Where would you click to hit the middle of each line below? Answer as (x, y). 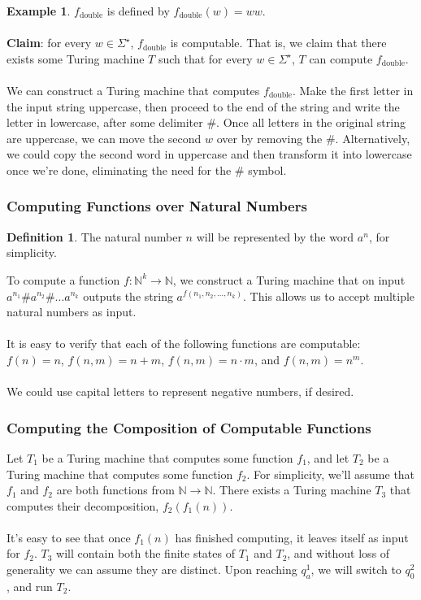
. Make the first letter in (353, 90)
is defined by (138, 11)
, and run (30, 586)
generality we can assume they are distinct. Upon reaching (152, 570)
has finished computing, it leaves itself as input (292, 537)
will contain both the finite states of (145, 553)
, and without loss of (339, 553)
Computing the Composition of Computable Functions (189, 427)
